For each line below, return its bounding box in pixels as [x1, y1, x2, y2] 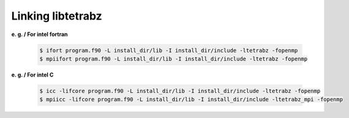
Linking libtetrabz [11, 9, 102, 23]
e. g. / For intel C [11, 71, 54, 78]
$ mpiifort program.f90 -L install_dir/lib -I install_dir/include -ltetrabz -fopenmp [39, 55, 308, 62]
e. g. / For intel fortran [11, 31, 68, 38]
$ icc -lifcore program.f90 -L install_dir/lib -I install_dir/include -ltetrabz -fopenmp [39, 87, 321, 94]
